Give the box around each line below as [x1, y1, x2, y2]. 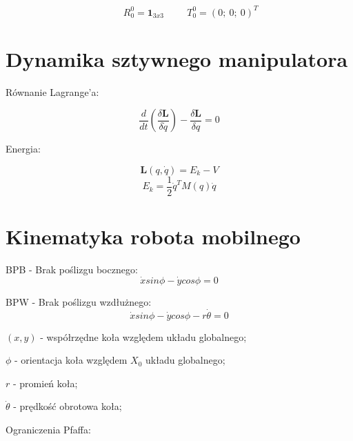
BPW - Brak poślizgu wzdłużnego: [6, 294, 152, 308]
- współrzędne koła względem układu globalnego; [40, 329, 247, 344]
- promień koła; [12, 375, 78, 390]
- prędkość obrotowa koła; [13, 399, 122, 413]
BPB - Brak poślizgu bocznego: [6, 262, 138, 276]
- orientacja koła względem [14, 353, 128, 367]
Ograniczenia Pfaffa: [6, 422, 91, 436]
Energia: [6, 141, 41, 156]
